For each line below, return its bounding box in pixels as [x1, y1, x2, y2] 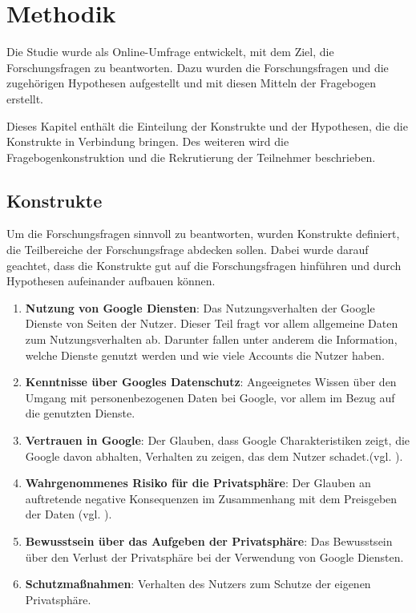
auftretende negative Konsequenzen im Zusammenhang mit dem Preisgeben [25, 490, 398, 506]
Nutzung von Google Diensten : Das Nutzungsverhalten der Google [25, 299, 375, 316]
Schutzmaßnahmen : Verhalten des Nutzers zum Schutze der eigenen [25, 575, 371, 592]
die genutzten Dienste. [25, 405, 135, 421]
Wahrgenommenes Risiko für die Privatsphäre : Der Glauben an [25, 474, 371, 491]
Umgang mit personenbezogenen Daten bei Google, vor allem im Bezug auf [25, 389, 395, 405]
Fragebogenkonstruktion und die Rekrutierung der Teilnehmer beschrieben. [6, 148, 376, 165]
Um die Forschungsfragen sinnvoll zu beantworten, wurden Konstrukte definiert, [6, 225, 400, 242]
